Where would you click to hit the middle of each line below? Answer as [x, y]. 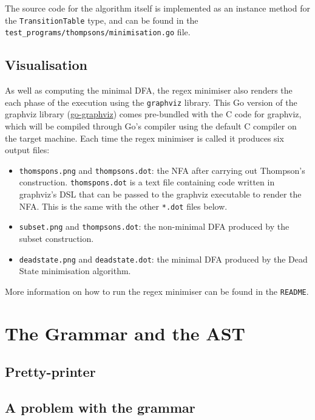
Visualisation [46, 65]
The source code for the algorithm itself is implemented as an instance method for [157, 8]
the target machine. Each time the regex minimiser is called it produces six [144, 138]
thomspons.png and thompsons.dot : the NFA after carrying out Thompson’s [162, 170]
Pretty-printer [50, 372]
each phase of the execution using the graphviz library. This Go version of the [151, 102]
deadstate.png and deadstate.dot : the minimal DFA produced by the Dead [163, 259]
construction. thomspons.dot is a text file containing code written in [147, 182]
